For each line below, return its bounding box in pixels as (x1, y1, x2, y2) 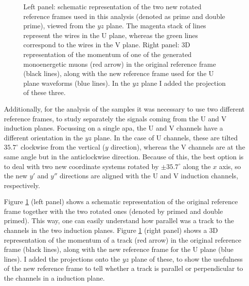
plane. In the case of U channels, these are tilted (93, 132, 238, 142)
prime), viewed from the (23, 20, 95, 31)
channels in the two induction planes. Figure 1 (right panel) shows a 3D (4, 225, 218, 235)
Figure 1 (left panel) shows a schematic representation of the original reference (4, 196, 238, 207)
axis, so (219, 161, 241, 171)
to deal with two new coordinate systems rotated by (4, 161, 159, 171)
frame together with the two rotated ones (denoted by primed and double (4, 206, 223, 216)
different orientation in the (4, 132, 83, 142)
